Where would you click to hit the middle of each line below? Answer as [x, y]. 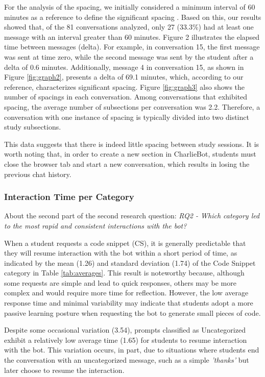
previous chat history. [38, 174]
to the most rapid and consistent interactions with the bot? [95, 225]
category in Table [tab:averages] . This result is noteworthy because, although [124, 273]
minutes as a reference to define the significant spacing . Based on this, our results [133, 17]
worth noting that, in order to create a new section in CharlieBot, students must [130, 154]
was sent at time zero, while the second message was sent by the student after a [129, 56]
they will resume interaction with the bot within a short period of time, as [121, 253]
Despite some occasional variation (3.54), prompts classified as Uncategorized [125, 330]
